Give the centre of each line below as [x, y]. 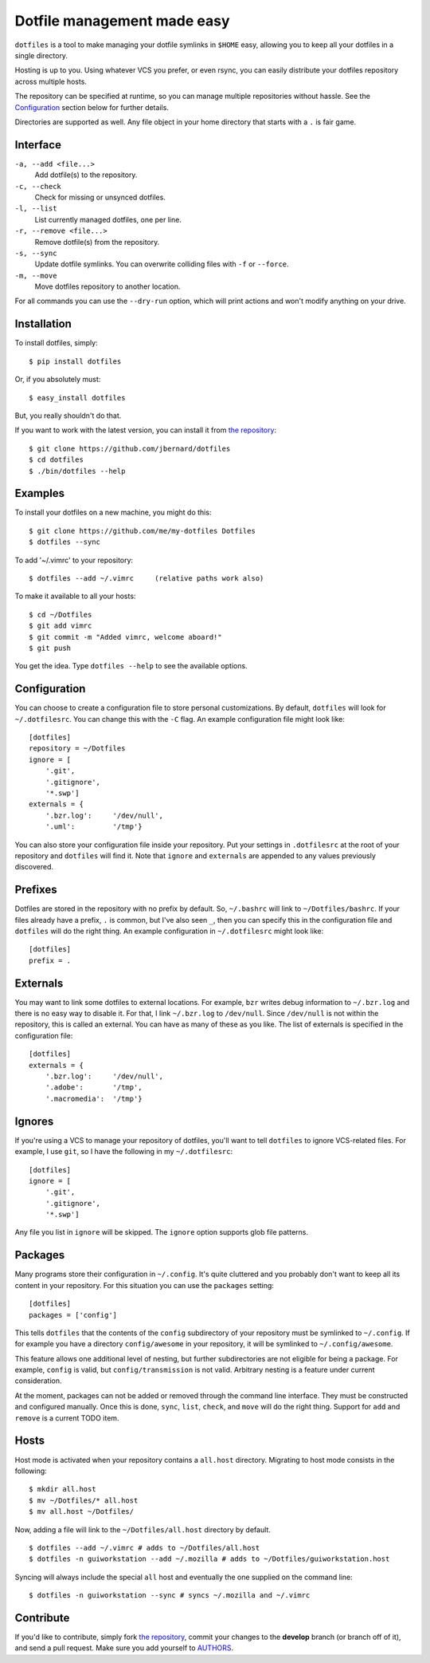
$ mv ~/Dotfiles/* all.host [84, 1500]
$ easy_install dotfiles [77, 398]
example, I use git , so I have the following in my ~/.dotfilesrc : [124, 1152]
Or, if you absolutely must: [58, 380]
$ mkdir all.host [63, 1489]
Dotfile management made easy [122, 21]
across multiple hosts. [51, 81]
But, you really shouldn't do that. [68, 416]
